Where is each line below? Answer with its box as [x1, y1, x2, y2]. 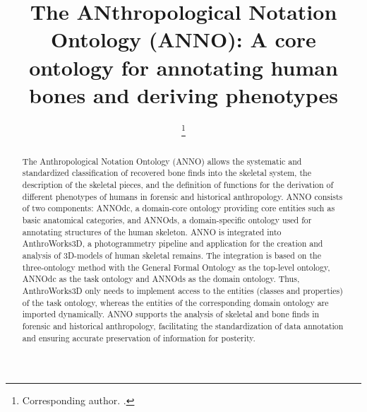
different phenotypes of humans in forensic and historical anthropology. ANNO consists [22, 190, 343, 202]
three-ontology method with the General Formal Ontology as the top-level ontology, [22, 261, 330, 273]
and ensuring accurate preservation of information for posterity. [22, 331, 255, 343]
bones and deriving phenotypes [28, 80, 339, 109]
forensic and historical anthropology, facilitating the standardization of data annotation [22, 319, 344, 331]
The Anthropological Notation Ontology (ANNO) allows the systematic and [22, 155, 302, 167]
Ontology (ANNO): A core [51, 25, 316, 54]
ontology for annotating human [29, 52, 338, 81]
